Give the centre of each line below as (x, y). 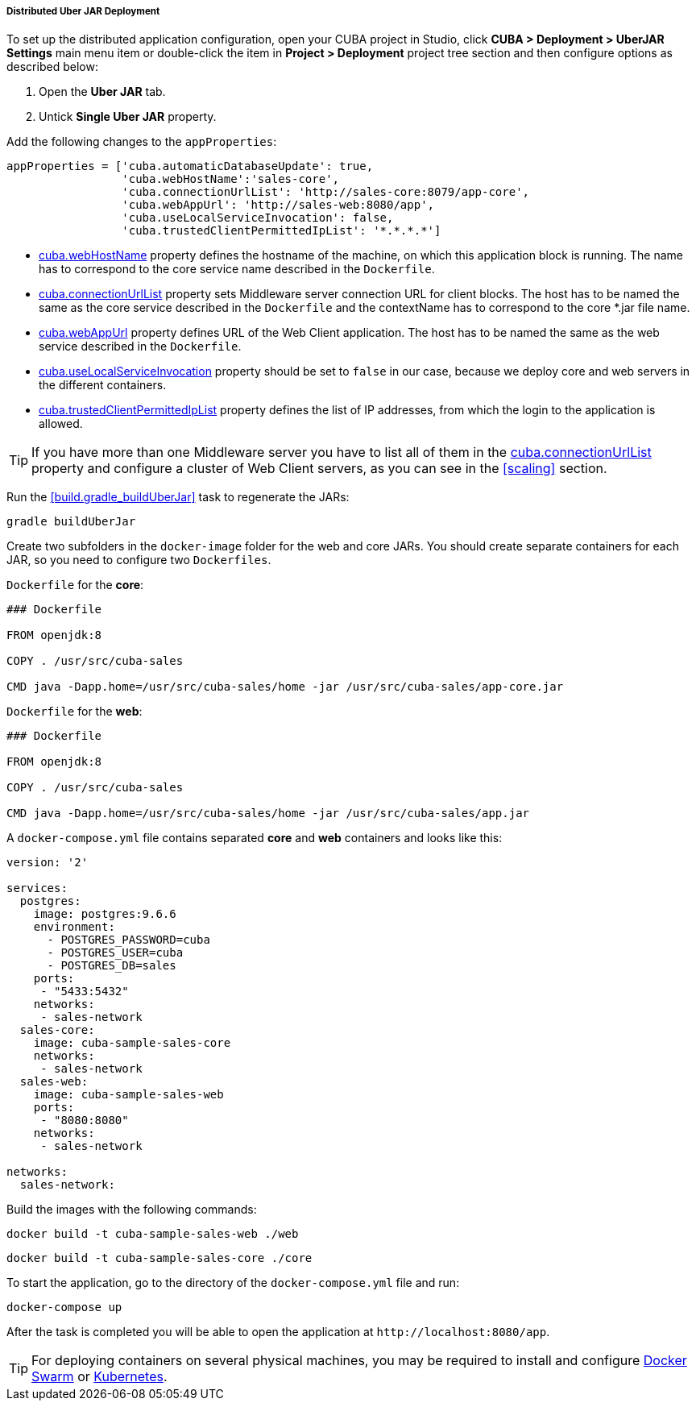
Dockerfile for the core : (75, 585)
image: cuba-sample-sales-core (132, 1043)
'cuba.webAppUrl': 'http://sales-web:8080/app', (278, 205)
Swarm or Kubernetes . (99, 1377)
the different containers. (103, 385)
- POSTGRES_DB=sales (112, 966)
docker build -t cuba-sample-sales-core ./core (159, 1258)
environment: (74, 927)
